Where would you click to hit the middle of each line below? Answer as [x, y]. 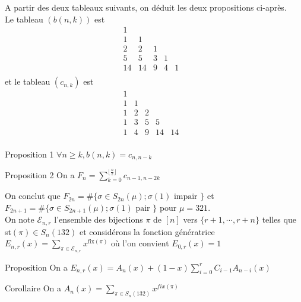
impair [186, 197]
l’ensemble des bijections [99, 219]
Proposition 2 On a [40, 174]
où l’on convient [140, 243]
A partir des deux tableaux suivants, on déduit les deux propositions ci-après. [146, 7]
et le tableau [28, 81]
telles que [279, 219]
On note [20, 219]
